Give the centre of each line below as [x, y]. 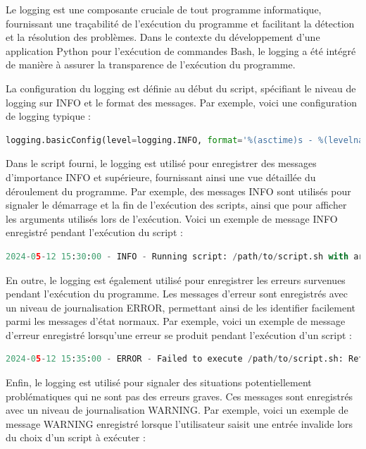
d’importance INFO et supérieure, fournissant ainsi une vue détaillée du [161, 177]
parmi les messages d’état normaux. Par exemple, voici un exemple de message [176, 321]
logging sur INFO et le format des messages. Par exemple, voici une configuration [182, 102]
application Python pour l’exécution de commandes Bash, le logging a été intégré [181, 50]
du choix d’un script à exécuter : [76, 437]
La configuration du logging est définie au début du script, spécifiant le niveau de [181, 88]
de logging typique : [48, 116]
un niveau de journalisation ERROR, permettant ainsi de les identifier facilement [181, 307]
